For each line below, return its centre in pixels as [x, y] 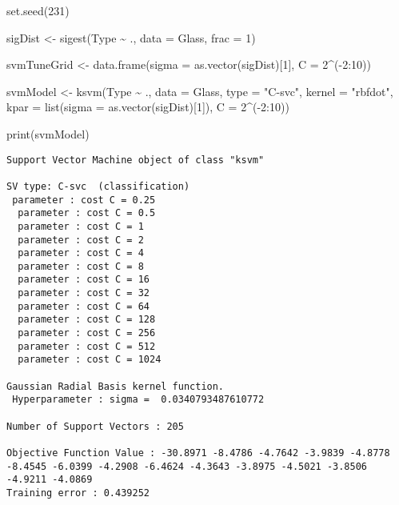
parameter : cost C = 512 [87, 346]
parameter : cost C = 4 [81, 253]
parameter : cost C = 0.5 [87, 213]
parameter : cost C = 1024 [90, 360]
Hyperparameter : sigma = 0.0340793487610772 [138, 400]
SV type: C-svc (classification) [98, 186]
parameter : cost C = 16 [84, 280]
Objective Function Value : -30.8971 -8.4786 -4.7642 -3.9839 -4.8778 [198, 453]
